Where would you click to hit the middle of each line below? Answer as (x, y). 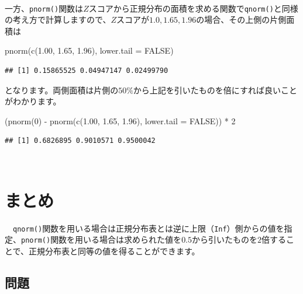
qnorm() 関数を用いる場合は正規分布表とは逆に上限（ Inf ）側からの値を (149, 228)
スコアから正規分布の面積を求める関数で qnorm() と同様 (193, 8)
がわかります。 (33, 101)
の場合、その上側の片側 (241, 20)
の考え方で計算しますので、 (58, 20)
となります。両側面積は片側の (62, 90)
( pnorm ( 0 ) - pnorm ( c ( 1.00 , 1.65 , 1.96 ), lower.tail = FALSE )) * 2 (120, 120)
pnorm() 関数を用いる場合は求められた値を (101, 239)
